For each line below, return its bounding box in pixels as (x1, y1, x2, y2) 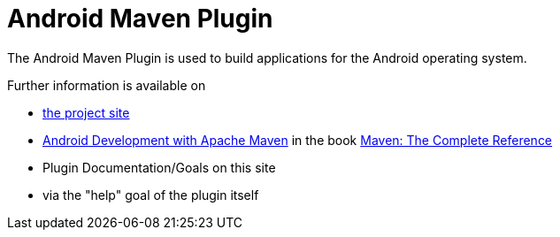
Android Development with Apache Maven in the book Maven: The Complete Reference (42, 132, 553, 148)
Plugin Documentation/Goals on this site (42, 159, 276, 175)
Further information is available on (7, 77, 206, 93)
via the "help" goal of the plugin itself (42, 187, 259, 203)
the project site (42, 104, 130, 120)
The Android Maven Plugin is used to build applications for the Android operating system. (7, 50, 527, 65)
